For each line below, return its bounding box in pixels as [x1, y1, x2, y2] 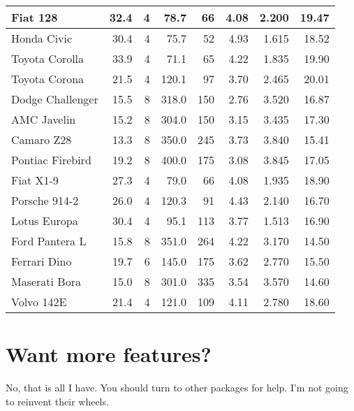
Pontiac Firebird [11, 152, 91, 168]
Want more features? [6, 340, 212, 368]
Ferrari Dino [11, 253, 72, 269]
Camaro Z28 [11, 131, 72, 147]
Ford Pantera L [11, 233, 87, 249]
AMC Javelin [11, 111, 76, 127]
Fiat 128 [11, 9, 58, 25]
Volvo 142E [11, 294, 67, 310]
